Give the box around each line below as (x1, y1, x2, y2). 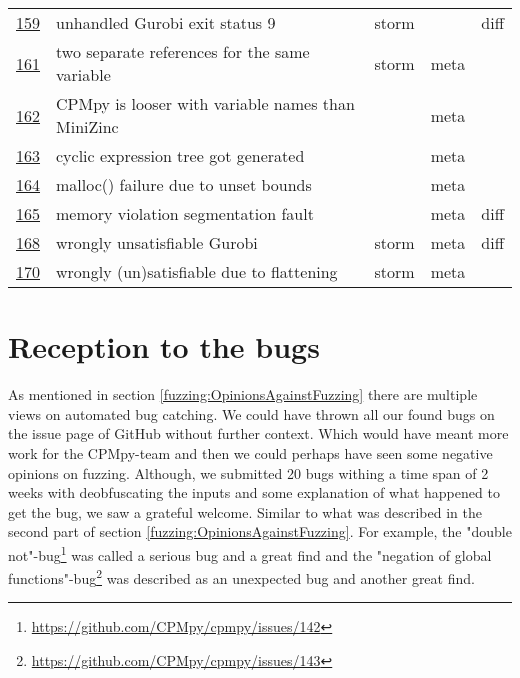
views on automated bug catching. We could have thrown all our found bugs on (8, 403, 495, 424)
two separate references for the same (56, 40, 310, 63)
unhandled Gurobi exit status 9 (56, 11, 276, 34)
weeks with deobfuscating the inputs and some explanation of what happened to (8, 482, 500, 503)
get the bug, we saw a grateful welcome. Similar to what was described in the (8, 501, 482, 522)
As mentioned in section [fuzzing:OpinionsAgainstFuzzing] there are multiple (8, 384, 478, 405)
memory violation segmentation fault (56, 202, 314, 225)
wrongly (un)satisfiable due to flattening (56, 260, 338, 283)
